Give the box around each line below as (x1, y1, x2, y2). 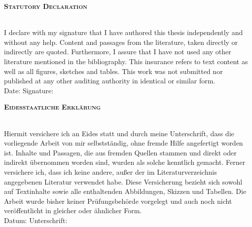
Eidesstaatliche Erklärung (4, 102, 101, 112)
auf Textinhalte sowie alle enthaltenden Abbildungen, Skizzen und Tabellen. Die (4, 186, 247, 196)
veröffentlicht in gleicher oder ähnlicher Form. (4, 205, 142, 216)
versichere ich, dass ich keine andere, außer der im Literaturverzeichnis (4, 166, 217, 177)
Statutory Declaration (4, 1, 88, 11)
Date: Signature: (4, 85, 54, 95)
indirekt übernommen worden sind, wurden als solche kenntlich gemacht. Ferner (4, 157, 246, 167)
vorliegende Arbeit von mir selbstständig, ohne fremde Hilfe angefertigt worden (4, 138, 243, 148)
